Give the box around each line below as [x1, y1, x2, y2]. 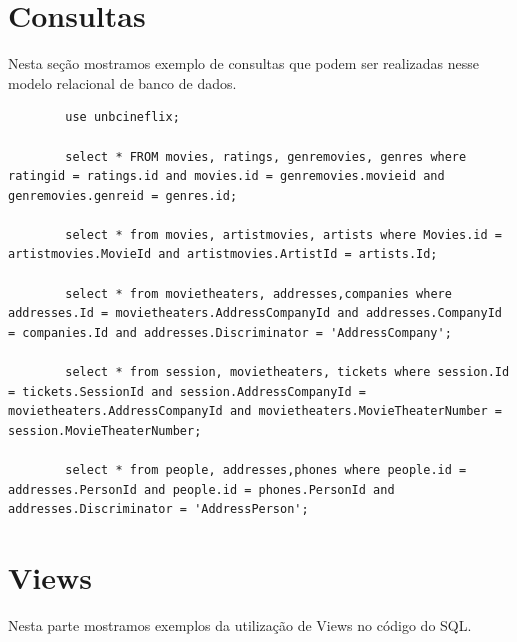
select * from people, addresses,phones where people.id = [65, 463, 467, 477]
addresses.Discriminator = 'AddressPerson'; [8, 502, 309, 517]
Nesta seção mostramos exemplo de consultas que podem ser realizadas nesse [8, 53, 479, 74]
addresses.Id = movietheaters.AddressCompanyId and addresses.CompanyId [8, 306, 502, 321]
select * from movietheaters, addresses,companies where [65, 286, 452, 301]
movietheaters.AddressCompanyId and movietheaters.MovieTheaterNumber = [8, 404, 502, 419]
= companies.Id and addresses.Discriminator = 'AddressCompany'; [8, 325, 452, 340]
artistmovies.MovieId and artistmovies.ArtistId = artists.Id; [8, 247, 438, 262]
